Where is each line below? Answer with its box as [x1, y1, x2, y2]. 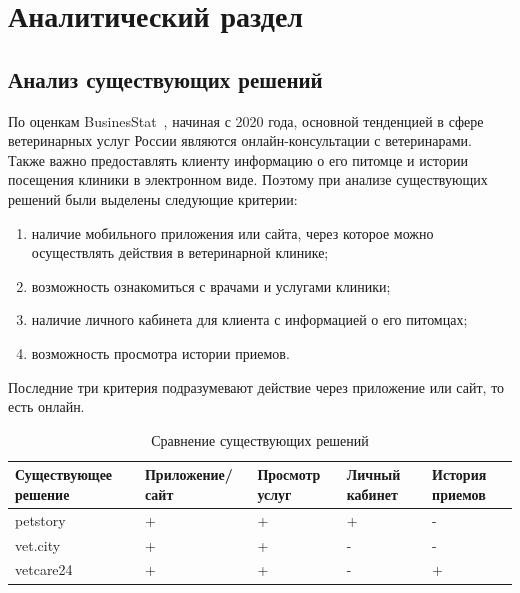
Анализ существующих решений [8, 63, 323, 94]
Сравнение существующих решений [151, 429, 369, 450]
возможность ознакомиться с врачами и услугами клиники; [31, 275, 391, 296]
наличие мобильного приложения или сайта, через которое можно [31, 222, 434, 243]
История [432, 464, 487, 485]
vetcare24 [15, 559, 73, 580]
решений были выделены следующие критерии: [8, 188, 298, 209]
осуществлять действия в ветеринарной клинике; [31, 242, 329, 263]
